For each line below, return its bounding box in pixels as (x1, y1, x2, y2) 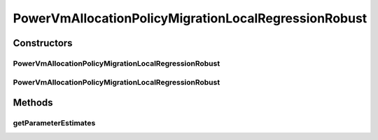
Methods (13, 97, 53, 108)
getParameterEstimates (13, 118, 96, 128)
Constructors (13, 37, 73, 49)
